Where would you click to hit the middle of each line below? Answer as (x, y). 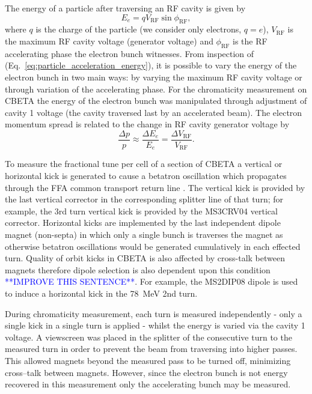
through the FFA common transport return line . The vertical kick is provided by (155, 187)
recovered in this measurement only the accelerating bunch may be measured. (148, 384)
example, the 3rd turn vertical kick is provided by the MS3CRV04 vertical (141, 211)
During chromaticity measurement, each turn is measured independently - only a (154, 313)
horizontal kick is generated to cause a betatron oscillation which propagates (146, 176)
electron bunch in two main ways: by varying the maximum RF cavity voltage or (154, 77)
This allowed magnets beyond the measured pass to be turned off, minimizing (148, 360)
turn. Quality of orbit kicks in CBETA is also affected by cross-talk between (145, 258)
